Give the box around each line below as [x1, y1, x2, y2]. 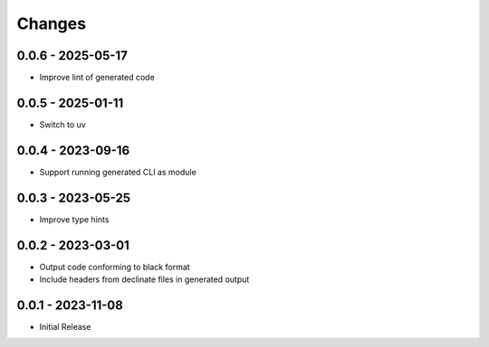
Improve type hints [39, 213, 110, 225]
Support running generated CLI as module [39, 166, 197, 177]
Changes [16, 14, 86, 33]
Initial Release [39, 321, 91, 332]
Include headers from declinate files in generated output [39, 274, 250, 285]
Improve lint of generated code [39, 72, 156, 83]
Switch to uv [39, 118, 86, 130]
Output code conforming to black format [39, 261, 190, 272]
